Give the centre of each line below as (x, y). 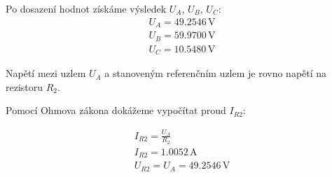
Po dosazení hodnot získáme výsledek (86, 8)
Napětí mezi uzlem (46, 73)
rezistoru (25, 86)
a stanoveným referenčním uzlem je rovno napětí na (216, 73)
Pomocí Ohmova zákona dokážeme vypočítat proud (116, 110)
